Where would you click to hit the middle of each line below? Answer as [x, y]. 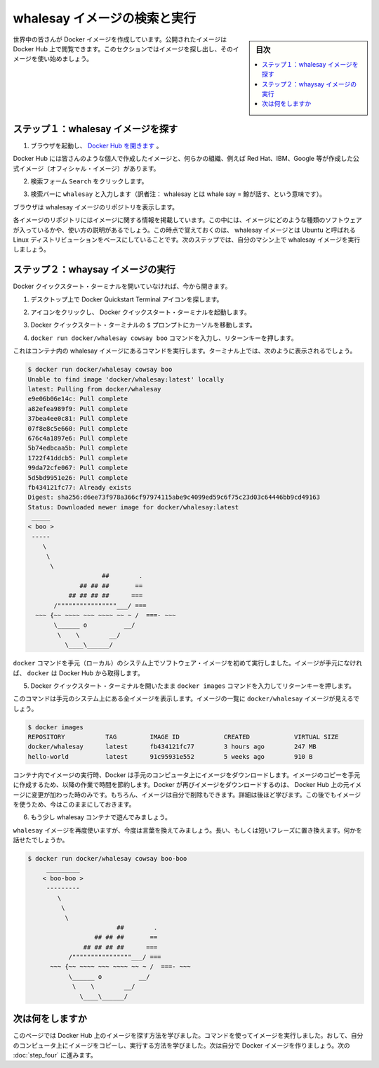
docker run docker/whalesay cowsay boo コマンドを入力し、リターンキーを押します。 [164, 338]
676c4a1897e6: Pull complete [78, 438]
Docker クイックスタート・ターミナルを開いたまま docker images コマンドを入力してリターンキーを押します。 [193, 686]
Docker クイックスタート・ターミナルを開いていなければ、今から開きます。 [122, 286]
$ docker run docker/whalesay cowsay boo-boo [107, 859]
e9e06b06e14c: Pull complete [78, 399]
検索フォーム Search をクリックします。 [89, 181]
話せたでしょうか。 [41, 840]
